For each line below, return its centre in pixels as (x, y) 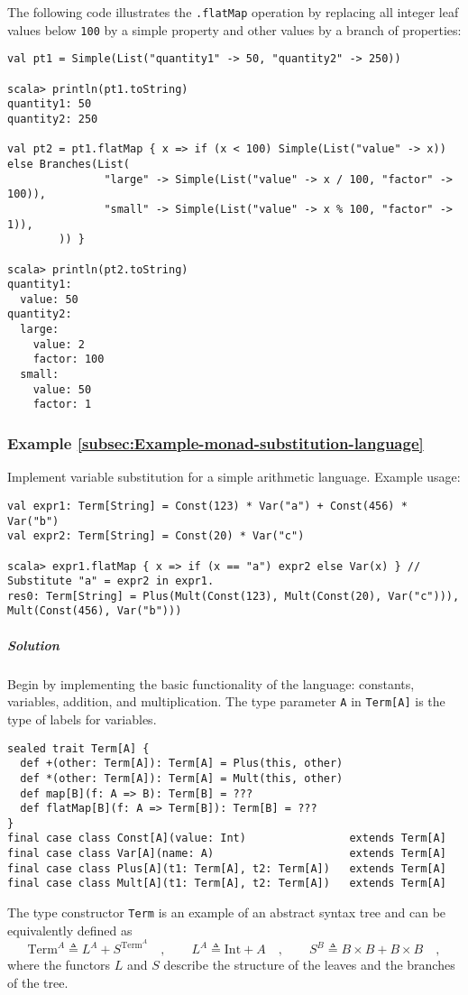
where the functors (59, 965)
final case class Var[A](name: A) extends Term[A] (227, 854)
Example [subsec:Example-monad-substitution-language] (216, 442)
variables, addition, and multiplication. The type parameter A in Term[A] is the (226, 701)
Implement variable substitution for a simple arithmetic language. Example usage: (234, 477)
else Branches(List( (69, 164)
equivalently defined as (70, 930)
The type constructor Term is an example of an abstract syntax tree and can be (227, 912)
